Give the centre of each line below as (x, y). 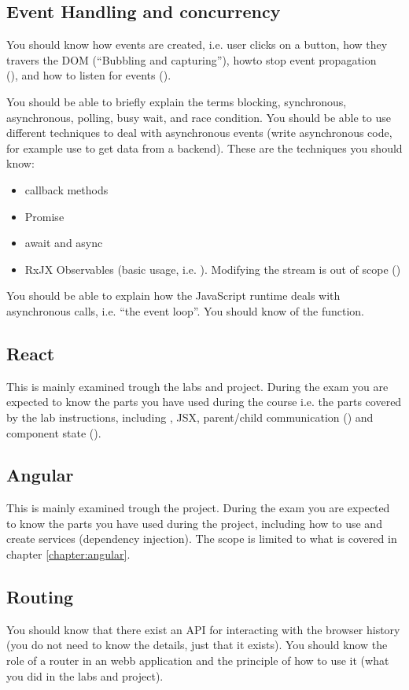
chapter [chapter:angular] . (68, 554)
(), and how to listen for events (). (89, 75)
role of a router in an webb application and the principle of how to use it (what (198, 660)
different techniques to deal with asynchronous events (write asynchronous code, (199, 133)
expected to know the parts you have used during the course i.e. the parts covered (204, 402)
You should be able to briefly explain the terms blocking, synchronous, (177, 101)
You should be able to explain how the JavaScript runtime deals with (173, 295)
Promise (44, 216)
